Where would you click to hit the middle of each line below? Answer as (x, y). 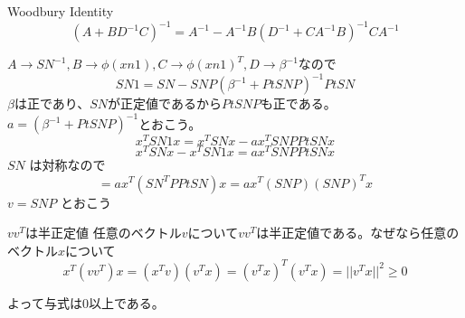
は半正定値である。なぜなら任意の (358, 233)
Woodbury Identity (61, 11)
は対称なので (67, 165)
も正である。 (298, 103)
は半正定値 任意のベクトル (104, 233)
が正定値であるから (165, 103)
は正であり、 (52, 103)
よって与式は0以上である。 (86, 302)
